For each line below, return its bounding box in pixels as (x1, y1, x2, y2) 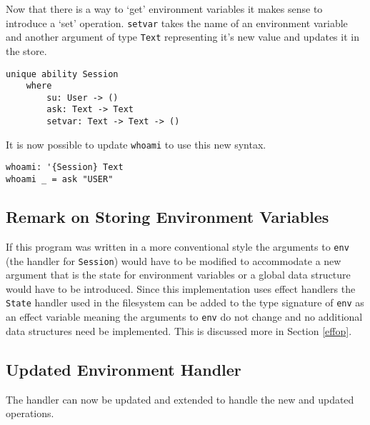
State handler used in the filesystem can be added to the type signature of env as (6, 295, 364, 310)
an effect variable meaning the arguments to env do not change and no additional (6, 309, 363, 324)
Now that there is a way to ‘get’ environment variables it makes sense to (6, 1, 323, 16)
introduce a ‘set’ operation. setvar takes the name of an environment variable (6, 15, 348, 30)
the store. (6, 43, 47, 58)
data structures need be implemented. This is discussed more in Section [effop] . (6, 323, 352, 338)
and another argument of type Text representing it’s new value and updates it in (6, 29, 359, 44)
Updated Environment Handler (6, 358, 241, 380)
